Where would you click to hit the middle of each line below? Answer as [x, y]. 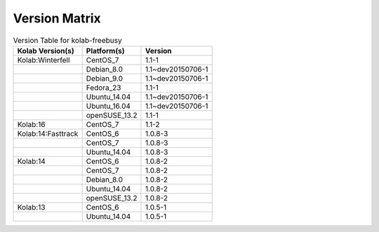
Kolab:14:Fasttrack [48, 133]
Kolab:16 [31, 124]
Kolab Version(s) [46, 50]
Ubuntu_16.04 [108, 106]
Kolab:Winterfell [44, 60]
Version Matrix [57, 18]
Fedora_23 [104, 88]
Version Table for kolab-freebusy [67, 40]
